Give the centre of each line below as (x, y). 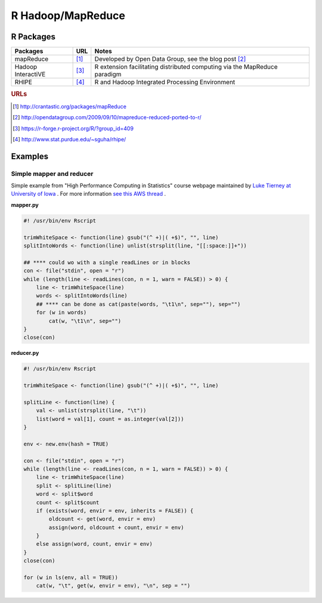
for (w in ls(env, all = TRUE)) (71, 578)
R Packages (33, 37)
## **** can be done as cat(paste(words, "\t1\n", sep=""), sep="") (138, 304)
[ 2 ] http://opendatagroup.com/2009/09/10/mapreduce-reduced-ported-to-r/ (107, 117)
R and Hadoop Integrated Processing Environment (165, 82)
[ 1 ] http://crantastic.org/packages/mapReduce (69, 106)
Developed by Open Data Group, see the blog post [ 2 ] (170, 59)
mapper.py (25, 205)
